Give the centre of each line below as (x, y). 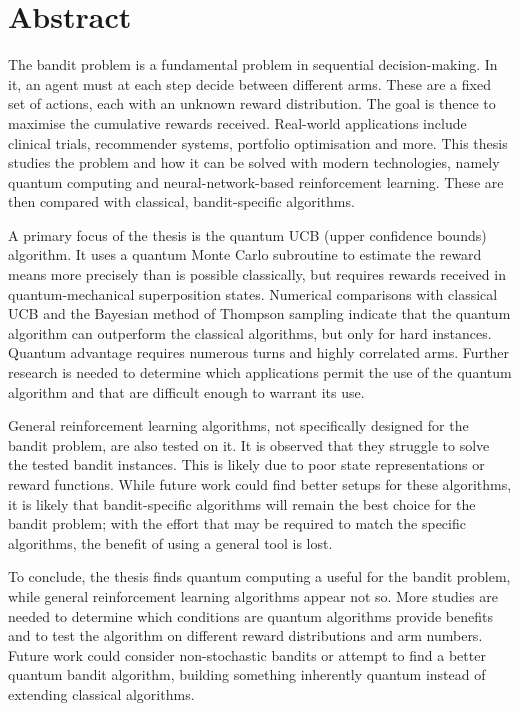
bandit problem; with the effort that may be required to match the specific (237, 523)
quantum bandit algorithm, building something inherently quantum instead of (247, 674)
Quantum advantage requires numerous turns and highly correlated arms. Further (259, 352)
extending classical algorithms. (101, 693)
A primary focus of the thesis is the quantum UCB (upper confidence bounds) (247, 234)
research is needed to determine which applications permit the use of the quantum (260, 372)
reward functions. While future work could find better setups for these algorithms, (260, 484)
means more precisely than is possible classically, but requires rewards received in (257, 274)
